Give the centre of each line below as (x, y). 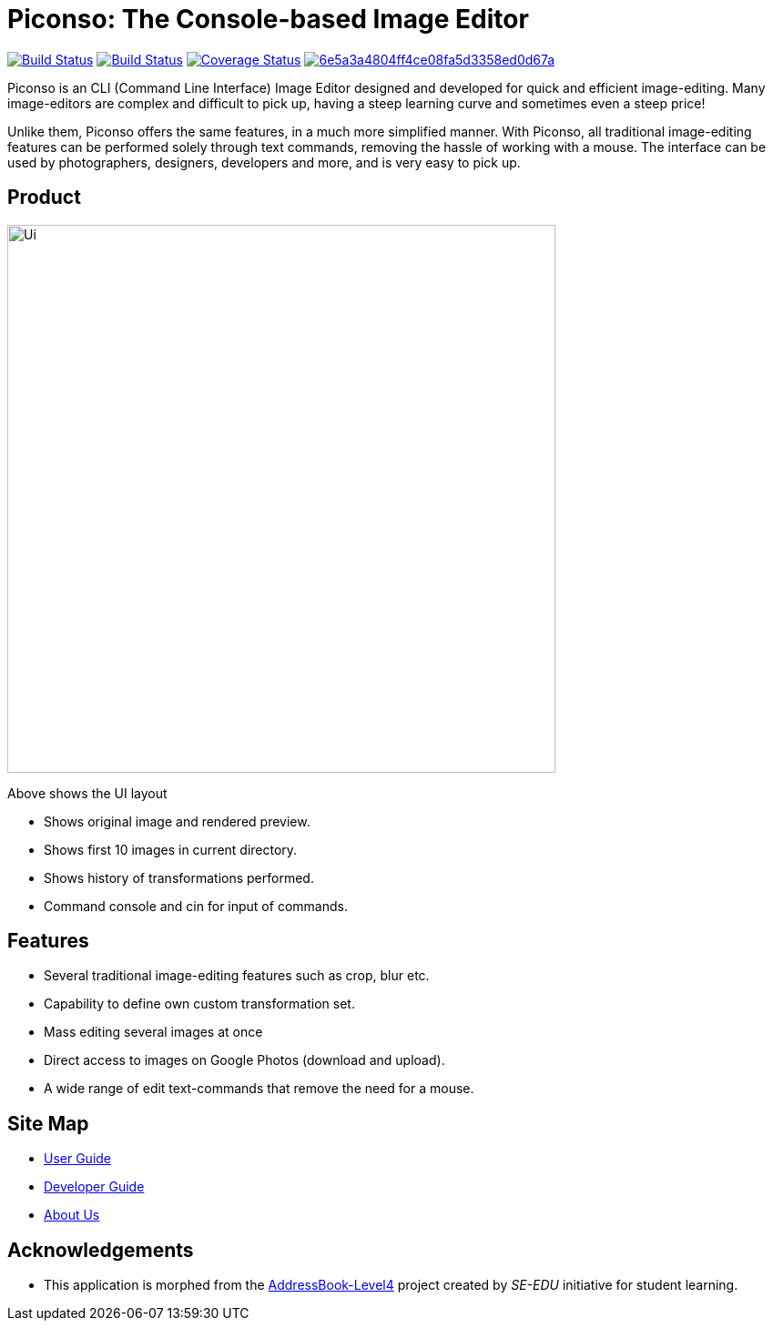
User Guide (78, 1159)
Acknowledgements (101, 1250)
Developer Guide (94, 1187)
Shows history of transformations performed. (179, 877)
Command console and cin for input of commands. (196, 906)
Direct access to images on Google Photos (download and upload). (244, 1060)
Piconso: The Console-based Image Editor (268, 19)
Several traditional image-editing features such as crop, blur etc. (237, 976)
